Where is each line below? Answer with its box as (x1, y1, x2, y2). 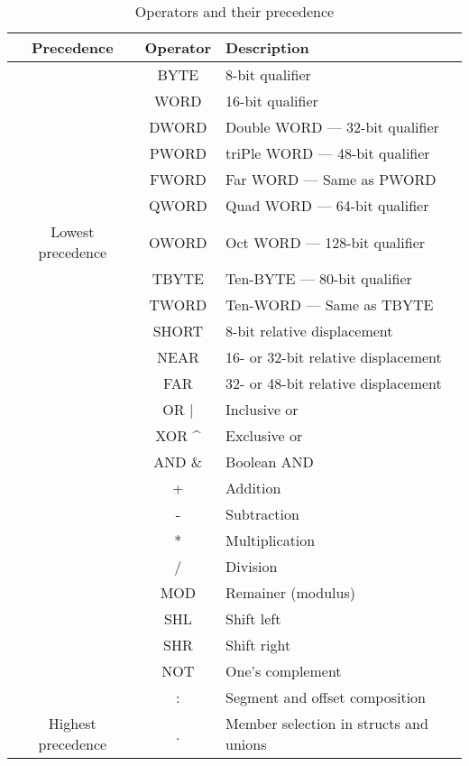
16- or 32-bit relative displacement (225, 346, 442, 367)
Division (225, 556, 278, 577)
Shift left (225, 608, 281, 629)
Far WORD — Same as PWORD (225, 169, 437, 189)
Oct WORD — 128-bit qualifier (225, 231, 426, 253)
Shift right (225, 634, 291, 655)
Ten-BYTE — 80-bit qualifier (225, 268, 412, 289)
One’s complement (225, 660, 342, 681)
